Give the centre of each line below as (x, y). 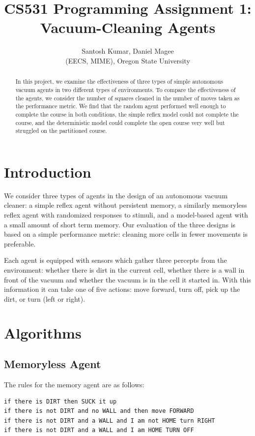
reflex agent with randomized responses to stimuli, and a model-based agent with (126, 215)
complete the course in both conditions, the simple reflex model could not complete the (127, 114)
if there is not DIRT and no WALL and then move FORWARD (99, 411)
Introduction (48, 171)
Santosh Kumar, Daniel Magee (128, 51)
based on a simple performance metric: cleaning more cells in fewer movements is (126, 234)
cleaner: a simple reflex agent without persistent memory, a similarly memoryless (126, 205)
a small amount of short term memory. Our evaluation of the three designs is (120, 224)
